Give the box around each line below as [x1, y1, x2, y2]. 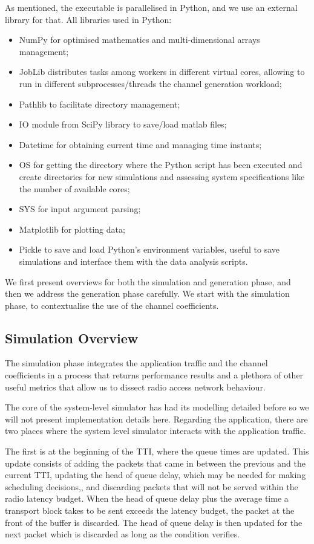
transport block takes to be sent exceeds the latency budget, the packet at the [5, 504, 295, 517]
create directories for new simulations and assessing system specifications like [19, 170, 305, 183]
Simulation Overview [5, 328, 139, 347]
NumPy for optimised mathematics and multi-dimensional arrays [19, 33, 260, 46]
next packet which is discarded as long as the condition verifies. [5, 528, 240, 540]
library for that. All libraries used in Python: [5, 13, 172, 25]
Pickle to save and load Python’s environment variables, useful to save [19, 243, 280, 256]
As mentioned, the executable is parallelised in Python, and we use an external [5, 1, 298, 13]
